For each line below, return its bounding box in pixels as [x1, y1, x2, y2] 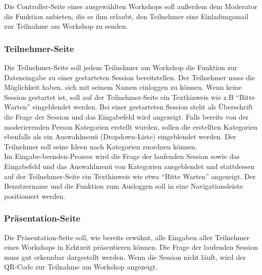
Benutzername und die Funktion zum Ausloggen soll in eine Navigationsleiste [4, 181, 243, 191]
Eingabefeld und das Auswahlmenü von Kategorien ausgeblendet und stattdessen [4, 160, 255, 171]
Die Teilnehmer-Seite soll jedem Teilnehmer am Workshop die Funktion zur [4, 62, 237, 72]
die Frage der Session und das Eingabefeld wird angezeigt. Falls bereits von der [4, 111, 249, 122]
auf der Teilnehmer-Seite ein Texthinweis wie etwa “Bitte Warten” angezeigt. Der [4, 171, 256, 181]
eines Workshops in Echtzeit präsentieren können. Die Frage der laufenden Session [4, 242, 258, 252]
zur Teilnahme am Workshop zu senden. [4, 21, 128, 31]
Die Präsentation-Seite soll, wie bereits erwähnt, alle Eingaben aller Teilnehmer [4, 232, 249, 242]
